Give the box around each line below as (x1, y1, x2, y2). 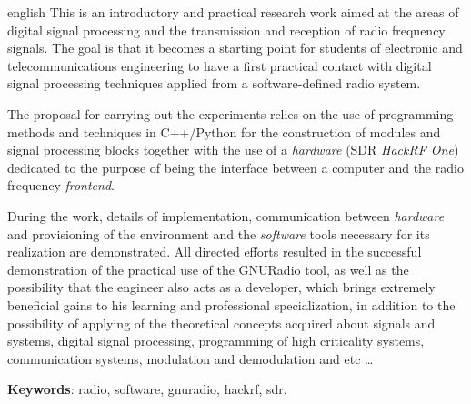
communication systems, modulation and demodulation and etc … (7, 348, 374, 368)
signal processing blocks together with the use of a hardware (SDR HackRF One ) (7, 140, 459, 159)
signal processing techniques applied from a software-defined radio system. (7, 74, 421, 93)
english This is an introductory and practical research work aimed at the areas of (7, 3, 459, 21)
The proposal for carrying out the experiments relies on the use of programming (7, 104, 454, 123)
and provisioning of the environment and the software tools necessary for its (7, 224, 430, 243)
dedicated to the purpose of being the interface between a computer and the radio (7, 157, 464, 177)
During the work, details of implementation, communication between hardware (7, 206, 445, 225)
